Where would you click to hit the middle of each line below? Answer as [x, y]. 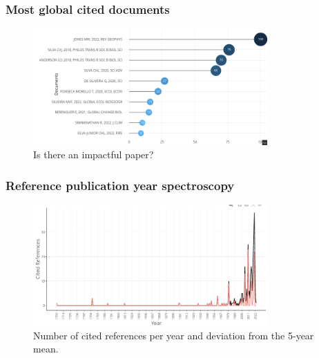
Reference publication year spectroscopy [120, 185]
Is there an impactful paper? [94, 154]
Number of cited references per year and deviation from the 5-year [174, 335]
